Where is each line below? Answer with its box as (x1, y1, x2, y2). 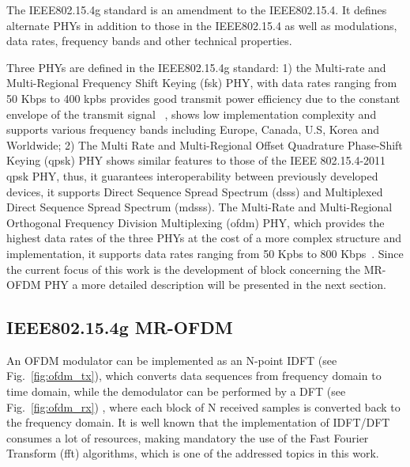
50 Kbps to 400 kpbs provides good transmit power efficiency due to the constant (6, 89, 401, 106)
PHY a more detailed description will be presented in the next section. (44, 276, 386, 293)
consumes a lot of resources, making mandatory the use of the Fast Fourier (6, 429, 369, 446)
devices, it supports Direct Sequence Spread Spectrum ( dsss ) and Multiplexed (6, 183, 383, 199)
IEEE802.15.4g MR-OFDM (6, 315, 233, 340)
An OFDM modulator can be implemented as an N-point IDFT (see (6, 351, 337, 368)
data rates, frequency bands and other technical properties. (6, 32, 292, 49)
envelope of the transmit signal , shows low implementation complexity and (6, 105, 377, 122)
